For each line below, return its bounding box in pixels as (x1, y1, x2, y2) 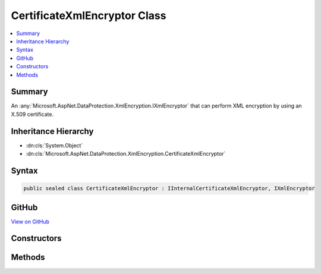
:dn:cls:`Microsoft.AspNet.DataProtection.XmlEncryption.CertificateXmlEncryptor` (26, 150, 226, 158)
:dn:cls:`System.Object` (26, 141, 83, 149)
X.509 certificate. (11, 111, 53, 118)
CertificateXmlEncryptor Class (11, 9, 166, 22)
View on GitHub (11, 218, 50, 225)
